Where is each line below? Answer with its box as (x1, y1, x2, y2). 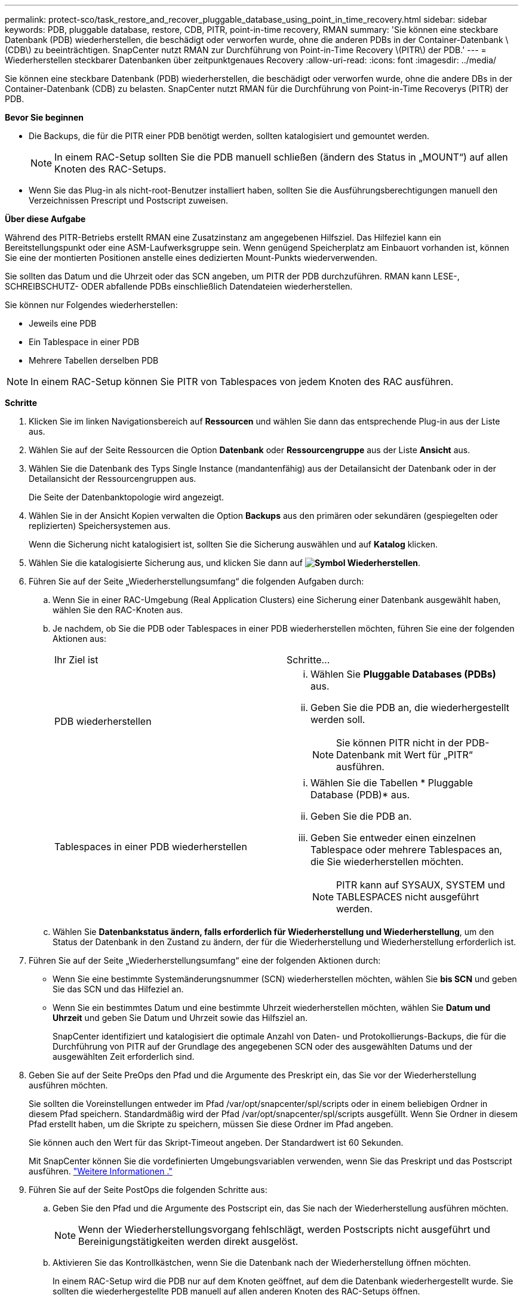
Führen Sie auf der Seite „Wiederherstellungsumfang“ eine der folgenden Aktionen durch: (29, 955, 381, 965)
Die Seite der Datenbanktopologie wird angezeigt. (29, 492, 224, 502)
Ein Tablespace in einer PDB (29, 337, 140, 347)
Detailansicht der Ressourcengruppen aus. (29, 473, 196, 484)
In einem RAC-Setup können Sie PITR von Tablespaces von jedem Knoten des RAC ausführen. (30, 376, 454, 387)
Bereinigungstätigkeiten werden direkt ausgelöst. (78, 1235, 299, 1247)
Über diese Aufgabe (5, 214, 86, 224)
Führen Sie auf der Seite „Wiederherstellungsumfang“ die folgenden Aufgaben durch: (29, 576, 364, 586)
